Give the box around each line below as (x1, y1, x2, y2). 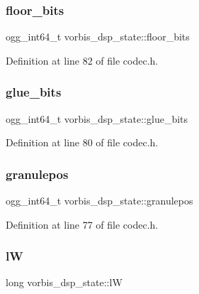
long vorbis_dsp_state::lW (6, 275, 123, 290)
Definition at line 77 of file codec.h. (6, 217, 159, 232)
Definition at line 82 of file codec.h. (6, 53, 159, 67)
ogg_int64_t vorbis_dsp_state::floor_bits (6, 29, 190, 44)
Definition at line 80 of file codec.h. (6, 135, 159, 150)
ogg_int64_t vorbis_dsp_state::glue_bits (6, 111, 188, 126)
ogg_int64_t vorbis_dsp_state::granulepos (6, 193, 193, 208)
